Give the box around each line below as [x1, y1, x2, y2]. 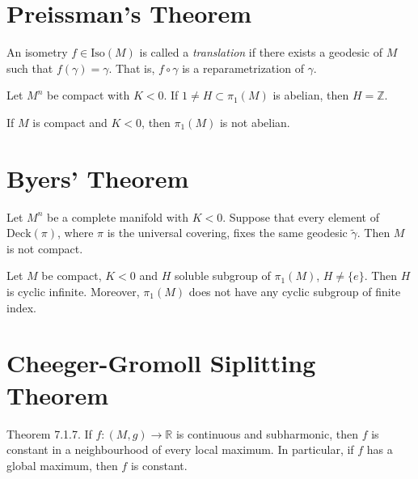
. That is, [108, 59, 155, 76]
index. [6, 299, 36, 316]
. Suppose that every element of [222, 208, 379, 225]
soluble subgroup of [175, 267, 271, 284]
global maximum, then [6, 456, 118, 473]
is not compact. [6, 239, 83, 256]
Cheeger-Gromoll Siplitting [6, 346, 316, 379]
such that [6, 59, 53, 76]
